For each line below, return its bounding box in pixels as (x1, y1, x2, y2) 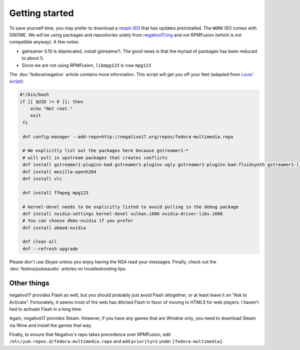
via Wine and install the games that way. (9, 322, 92, 328)
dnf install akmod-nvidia (22, 225, 86, 230)
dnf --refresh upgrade (22, 246, 78, 251)
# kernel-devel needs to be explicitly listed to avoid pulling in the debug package (22, 204, 239, 210)
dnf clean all (22, 239, 57, 245)
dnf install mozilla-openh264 (22, 169, 97, 175)
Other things (9, 279, 49, 287)
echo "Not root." (30, 106, 73, 112)
